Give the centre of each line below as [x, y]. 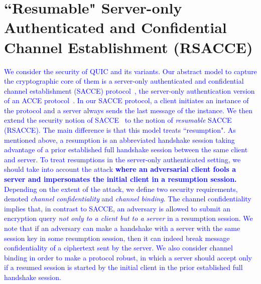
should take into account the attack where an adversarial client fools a [120, 169]
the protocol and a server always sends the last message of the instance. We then [128, 110]
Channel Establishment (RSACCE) [128, 47]
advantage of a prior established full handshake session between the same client [126, 150]
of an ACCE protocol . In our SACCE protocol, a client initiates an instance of [126, 100]
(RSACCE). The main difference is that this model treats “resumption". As [120, 130]
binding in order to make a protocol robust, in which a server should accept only [128, 257]
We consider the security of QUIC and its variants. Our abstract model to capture [130, 71]
